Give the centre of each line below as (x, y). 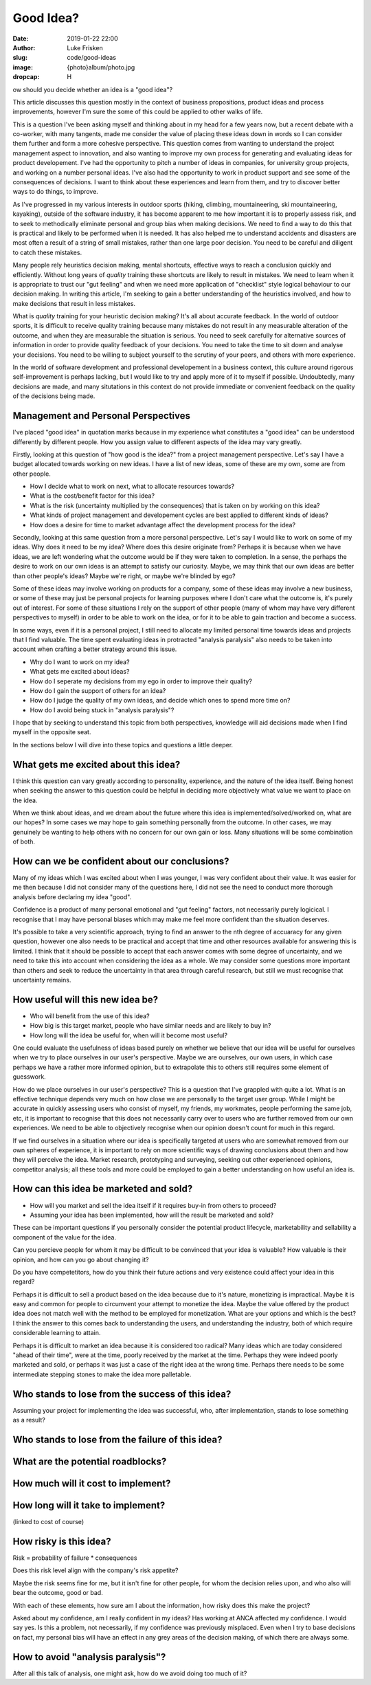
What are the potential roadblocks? (90, 1461)
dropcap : (26, 77)
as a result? (29, 1420)
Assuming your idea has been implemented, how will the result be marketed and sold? (152, 1215)
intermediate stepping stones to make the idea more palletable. (102, 1374)
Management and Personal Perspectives (101, 416)
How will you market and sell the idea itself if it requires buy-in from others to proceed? (153, 1205)
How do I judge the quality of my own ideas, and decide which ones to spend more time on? (160, 701)
